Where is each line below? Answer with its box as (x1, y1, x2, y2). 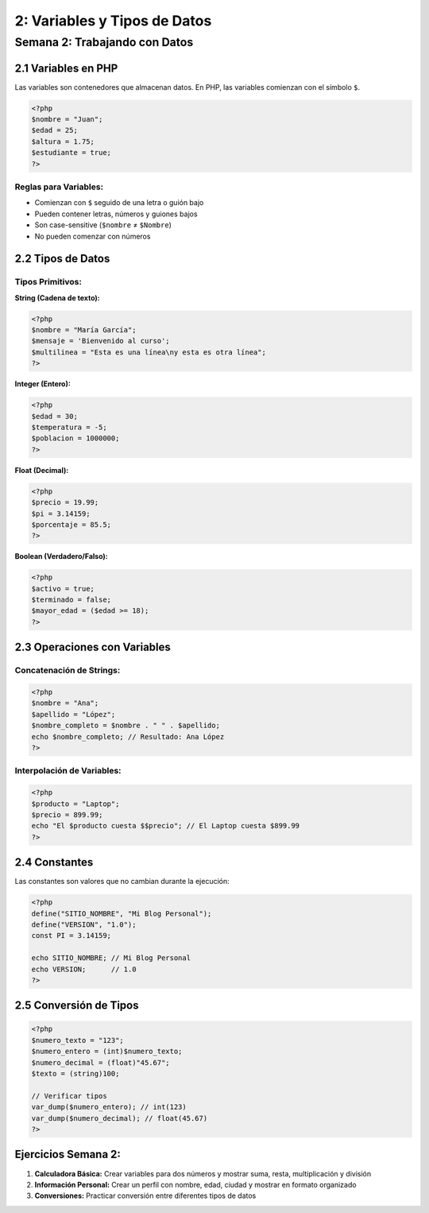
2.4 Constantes (14, 855, 94, 870)
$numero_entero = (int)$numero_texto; (31, 1047, 183, 1056)
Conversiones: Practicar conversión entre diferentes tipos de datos (34, 1191, 257, 1200)
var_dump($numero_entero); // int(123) (31, 1103, 187, 1112)
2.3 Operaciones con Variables (14, 641, 171, 654)
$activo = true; (31, 584, 95, 593)
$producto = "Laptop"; (31, 799, 120, 808)
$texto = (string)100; (31, 1069, 120, 1079)
